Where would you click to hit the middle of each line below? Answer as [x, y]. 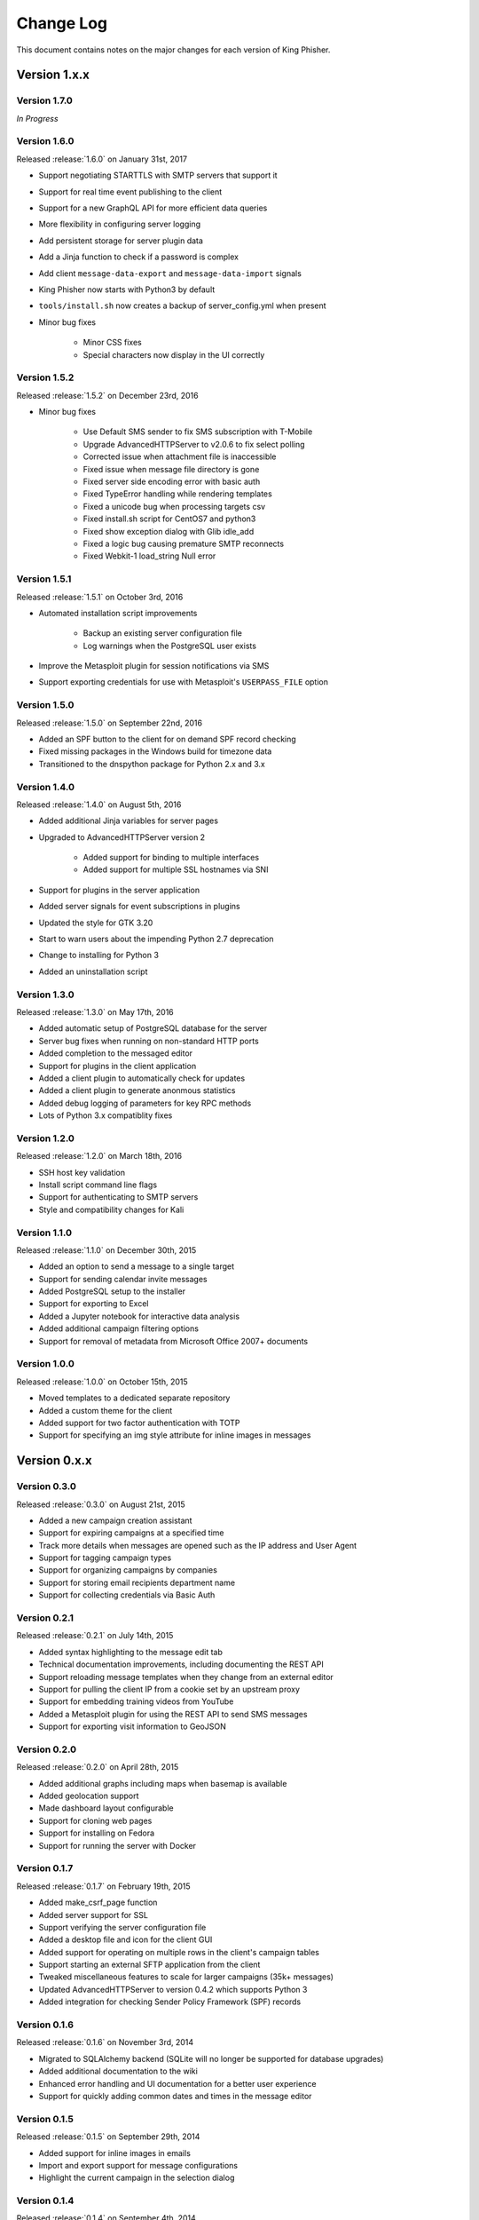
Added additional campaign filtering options [119, 1328]
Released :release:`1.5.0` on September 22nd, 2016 [110, 723]
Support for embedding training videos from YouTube [136, 1701]
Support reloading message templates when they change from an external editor [186, 1677]
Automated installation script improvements [118, 613]
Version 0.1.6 [45, 2025]
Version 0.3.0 [47, 1487]
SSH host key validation [82, 1172]
